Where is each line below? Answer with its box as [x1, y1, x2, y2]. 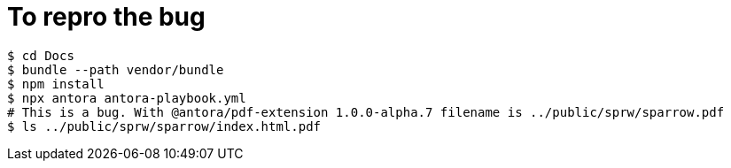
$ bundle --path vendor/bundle [7, 62, 224, 77]
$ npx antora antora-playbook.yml [7, 90, 246, 105]
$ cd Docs [7, 48, 74, 63]
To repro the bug [7, 2, 206, 32]
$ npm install [7, 76, 105, 91]
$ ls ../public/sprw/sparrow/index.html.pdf [7, 118, 322, 134]
